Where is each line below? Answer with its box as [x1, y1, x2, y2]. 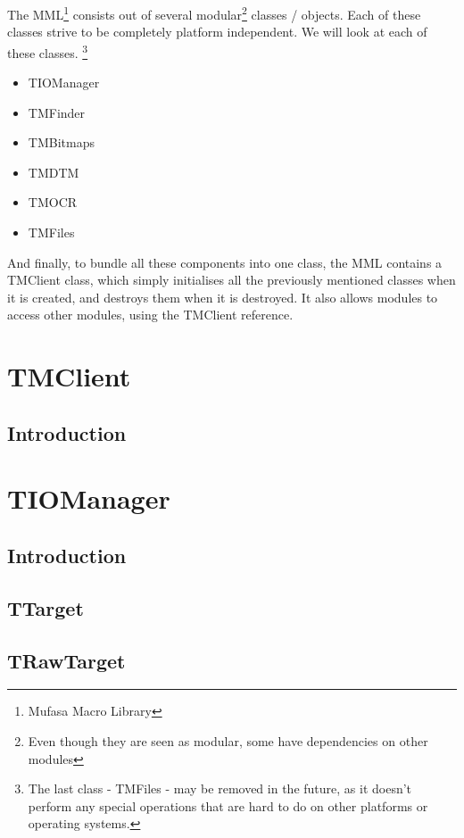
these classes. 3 [7, 40, 88, 62]
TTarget [7, 593, 84, 621]
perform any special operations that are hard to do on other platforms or [28, 796, 428, 815]
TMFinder [28, 103, 86, 121]
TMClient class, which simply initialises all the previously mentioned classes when [7, 270, 456, 289]
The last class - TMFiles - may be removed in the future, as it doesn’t [28, 779, 412, 798]
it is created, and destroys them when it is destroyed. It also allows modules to [7, 287, 438, 306]
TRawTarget [7, 646, 126, 674]
